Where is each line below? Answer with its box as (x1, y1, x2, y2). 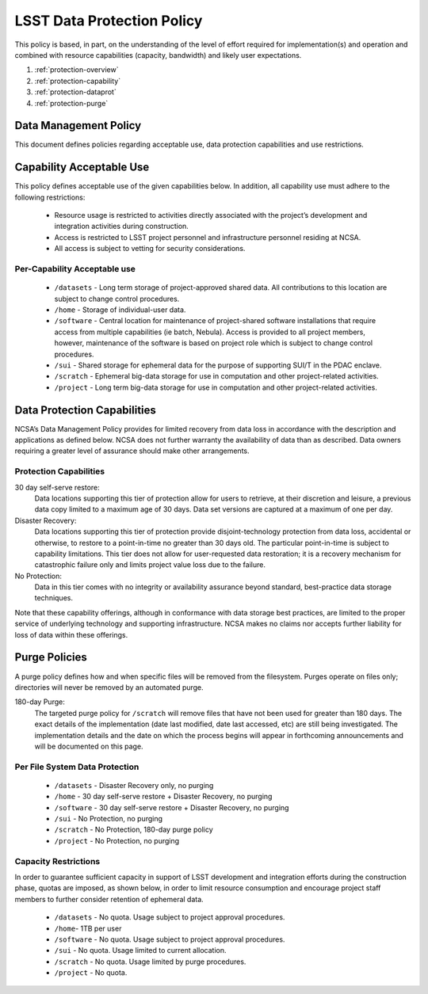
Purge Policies (14, 650, 87, 665)
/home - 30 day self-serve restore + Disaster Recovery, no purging (54, 792, 273, 802)
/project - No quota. (54, 968, 128, 977)
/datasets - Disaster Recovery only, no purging (54, 780, 214, 790)
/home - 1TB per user (54, 924, 122, 933)
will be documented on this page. (34, 741, 143, 751)
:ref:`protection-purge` (34, 98, 109, 108)
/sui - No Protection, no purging (54, 814, 162, 824)
